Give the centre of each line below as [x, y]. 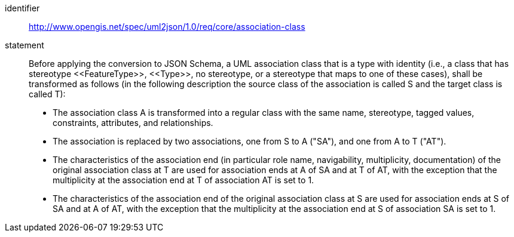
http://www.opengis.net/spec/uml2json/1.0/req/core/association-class [167, 27]
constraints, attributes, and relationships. [133, 123]
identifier [22, 8]
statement [25, 45]
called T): [47, 94]
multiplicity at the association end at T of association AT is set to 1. [183, 180]
